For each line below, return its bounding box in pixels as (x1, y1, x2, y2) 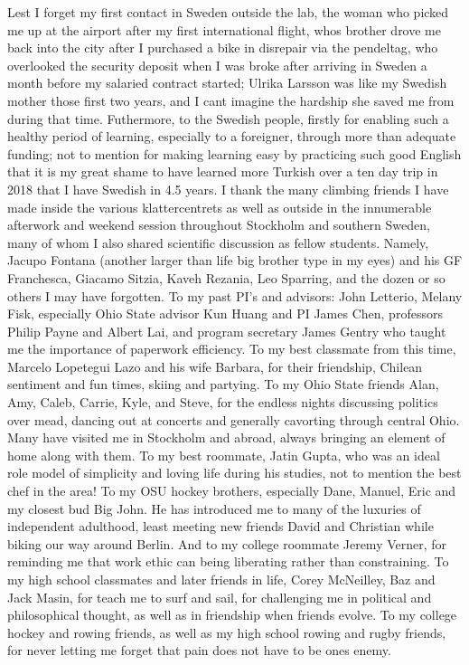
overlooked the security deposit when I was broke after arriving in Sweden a (7, 55, 427, 74)
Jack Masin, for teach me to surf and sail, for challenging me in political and (7, 587, 432, 606)
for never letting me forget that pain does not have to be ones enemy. (7, 641, 391, 660)
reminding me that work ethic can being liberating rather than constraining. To (7, 552, 449, 571)
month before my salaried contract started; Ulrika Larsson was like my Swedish (7, 73, 447, 92)
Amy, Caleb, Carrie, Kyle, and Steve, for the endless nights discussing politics (7, 393, 438, 412)
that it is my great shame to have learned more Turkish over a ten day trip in (7, 162, 438, 181)
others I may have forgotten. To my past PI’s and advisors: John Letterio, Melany (7, 286, 463, 305)
